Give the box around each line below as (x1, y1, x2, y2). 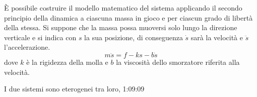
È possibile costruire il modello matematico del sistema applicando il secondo (4, 3, 242, 13)
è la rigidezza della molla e (26, 57, 108, 67)
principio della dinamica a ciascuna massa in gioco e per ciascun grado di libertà (4, 12, 253, 23)
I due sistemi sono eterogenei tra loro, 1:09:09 (4, 83, 145, 94)
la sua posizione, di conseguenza (84, 32, 183, 42)
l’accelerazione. (4, 42, 50, 52)
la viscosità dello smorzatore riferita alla (116, 57, 240, 67)
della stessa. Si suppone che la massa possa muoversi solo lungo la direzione (4, 22, 237, 33)
